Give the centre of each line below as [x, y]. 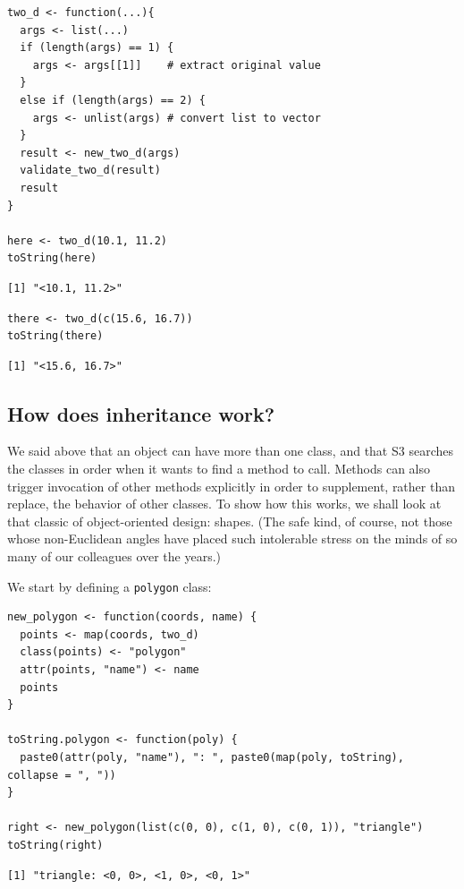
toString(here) [52, 258]
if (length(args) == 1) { [97, 48]
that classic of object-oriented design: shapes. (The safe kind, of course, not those [230, 521]
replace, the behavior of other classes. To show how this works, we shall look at [224, 504]
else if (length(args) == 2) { [113, 100]
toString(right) [55, 846]
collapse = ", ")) [62, 775]
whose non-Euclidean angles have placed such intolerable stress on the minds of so [232, 539]
